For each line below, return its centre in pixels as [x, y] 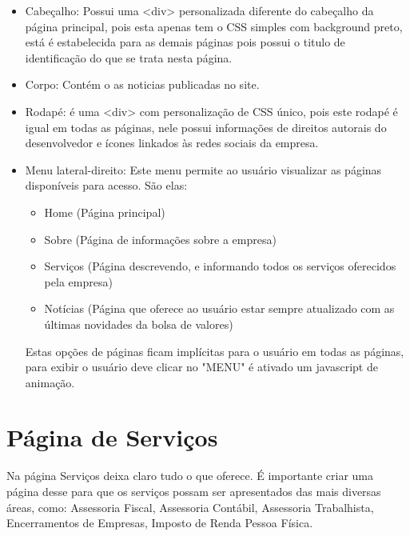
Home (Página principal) [105, 212]
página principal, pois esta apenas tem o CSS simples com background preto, [214, 26]
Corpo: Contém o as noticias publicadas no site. [142, 84]
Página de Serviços [112, 437]
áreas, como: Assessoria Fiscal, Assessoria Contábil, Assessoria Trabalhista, [190, 507]
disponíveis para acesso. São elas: [106, 185]
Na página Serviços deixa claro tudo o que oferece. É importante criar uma [190, 476]
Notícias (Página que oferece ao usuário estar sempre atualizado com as [219, 308]
